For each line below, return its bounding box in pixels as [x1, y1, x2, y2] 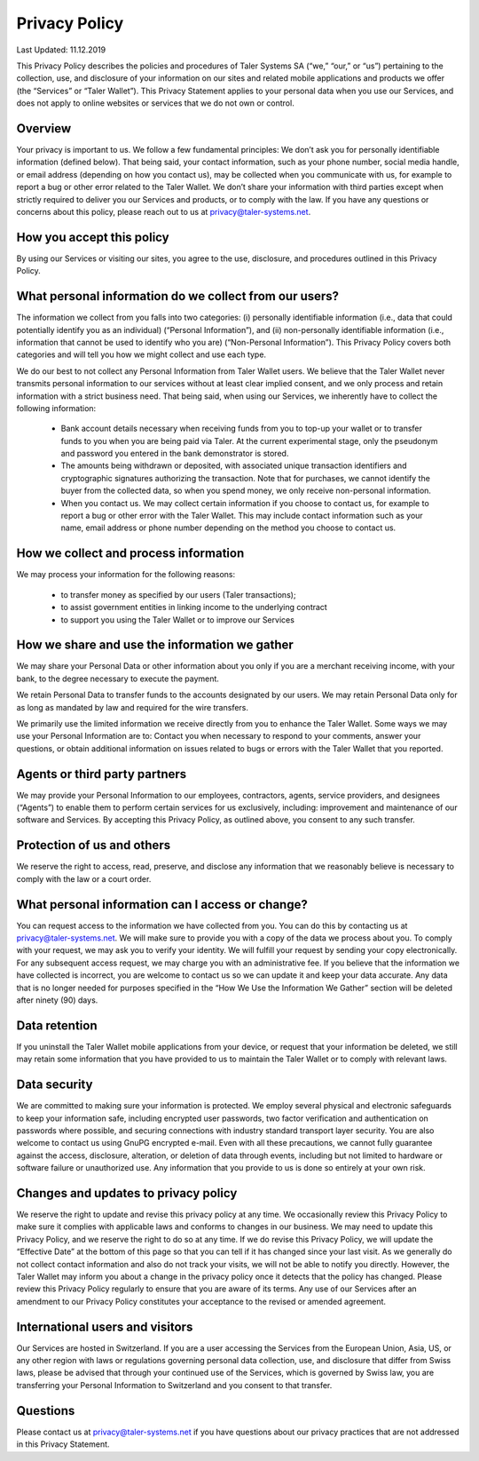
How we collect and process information [16, 546, 245, 561]
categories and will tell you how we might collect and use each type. [16, 349, 266, 360]
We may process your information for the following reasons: [16, 569, 236, 580]
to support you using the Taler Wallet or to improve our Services [60, 614, 294, 625]
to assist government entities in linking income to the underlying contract [60, 602, 327, 613]
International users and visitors [16, 1319, 193, 1334]
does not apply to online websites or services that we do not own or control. [16, 98, 294, 108]
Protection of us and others [16, 838, 171, 853]
